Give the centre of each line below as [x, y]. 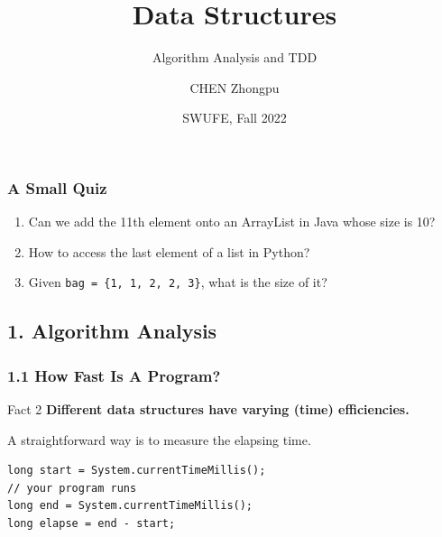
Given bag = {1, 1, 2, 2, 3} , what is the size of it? [178, 282]
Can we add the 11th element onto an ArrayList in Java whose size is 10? [232, 222]
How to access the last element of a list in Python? [169, 251]
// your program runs [72, 488]
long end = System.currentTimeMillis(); [130, 506]
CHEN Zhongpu [235, 87]
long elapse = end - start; [92, 524]
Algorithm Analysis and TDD [235, 57]
